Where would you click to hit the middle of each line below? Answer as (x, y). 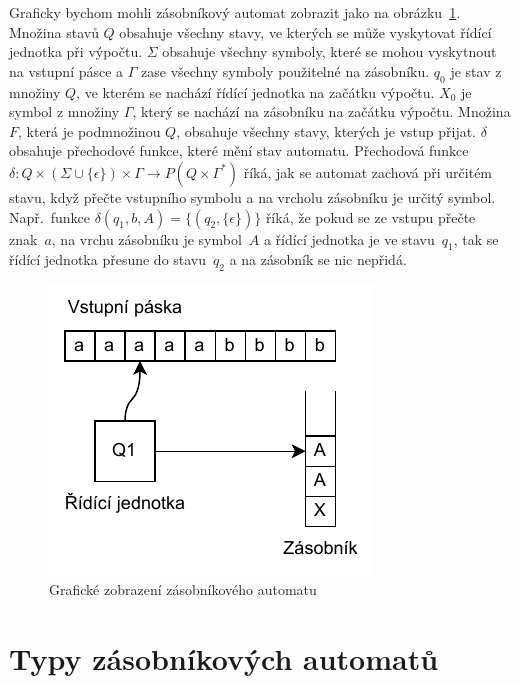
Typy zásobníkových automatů (224, 657)
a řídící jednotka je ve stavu (349, 238)
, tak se (476, 238)
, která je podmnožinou (89, 130)
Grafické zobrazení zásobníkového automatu (183, 588)
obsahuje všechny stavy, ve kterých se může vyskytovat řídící (305, 31)
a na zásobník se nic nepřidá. (318, 259)
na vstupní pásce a (66, 70)
